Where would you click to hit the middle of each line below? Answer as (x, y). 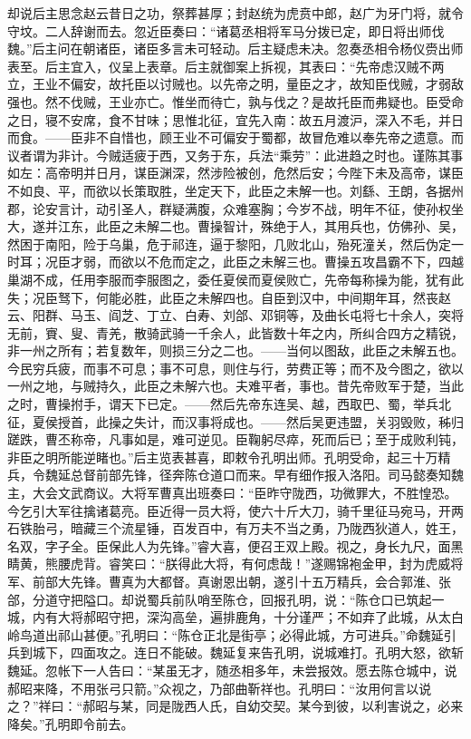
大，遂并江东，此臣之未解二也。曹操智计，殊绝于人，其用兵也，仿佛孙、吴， (235, 226)
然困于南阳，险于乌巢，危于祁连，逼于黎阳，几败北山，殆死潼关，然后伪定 (229, 243)
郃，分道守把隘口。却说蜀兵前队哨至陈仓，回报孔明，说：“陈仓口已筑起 (220, 599)
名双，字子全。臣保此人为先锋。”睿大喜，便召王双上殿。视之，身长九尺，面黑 (235, 545)
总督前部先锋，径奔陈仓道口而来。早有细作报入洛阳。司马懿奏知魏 (267, 475)
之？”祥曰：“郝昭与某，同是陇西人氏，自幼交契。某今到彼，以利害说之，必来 (235, 706)
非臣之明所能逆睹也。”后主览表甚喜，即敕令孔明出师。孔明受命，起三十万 (223, 457)
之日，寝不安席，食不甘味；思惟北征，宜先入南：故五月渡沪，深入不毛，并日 (235, 119)
